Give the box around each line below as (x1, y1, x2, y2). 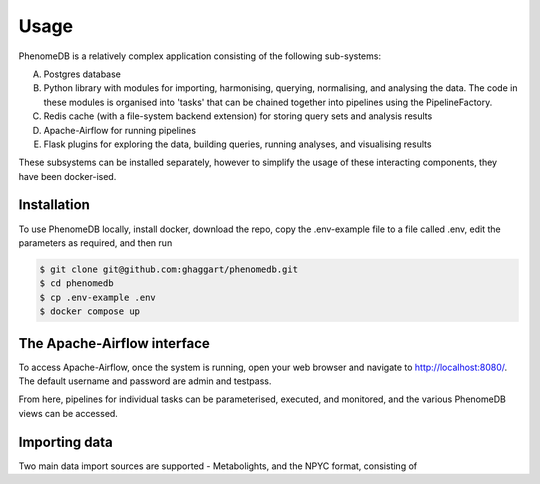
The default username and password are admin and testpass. (18, 375, 272, 387)
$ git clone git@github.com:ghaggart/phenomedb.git (39, 263, 299, 275)
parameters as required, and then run (18, 236, 173, 249)
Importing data (18, 433, 114, 450)
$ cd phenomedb (39, 278, 114, 289)
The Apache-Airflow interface (18, 335, 210, 352)
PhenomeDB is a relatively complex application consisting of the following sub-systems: (18, 50, 382, 62)
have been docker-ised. (18, 170, 117, 182)
